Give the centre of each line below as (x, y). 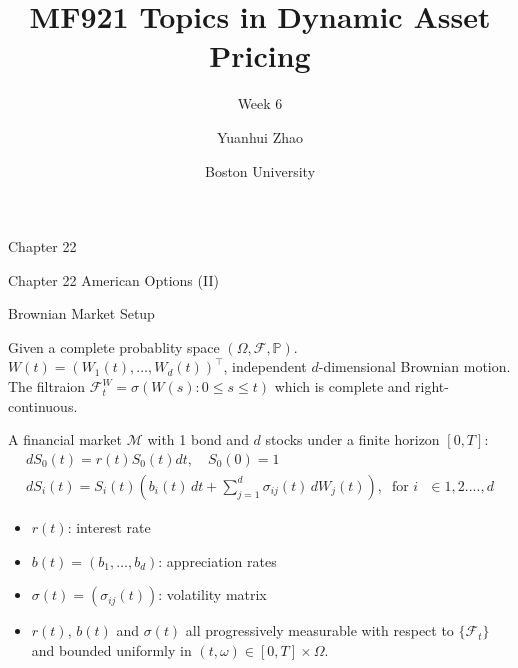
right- (432, 386)
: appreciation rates (217, 560)
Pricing (260, 55)
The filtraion (47, 386)
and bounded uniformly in (111, 649)
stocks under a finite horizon (352, 439)
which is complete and (342, 386)
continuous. (43, 405)
